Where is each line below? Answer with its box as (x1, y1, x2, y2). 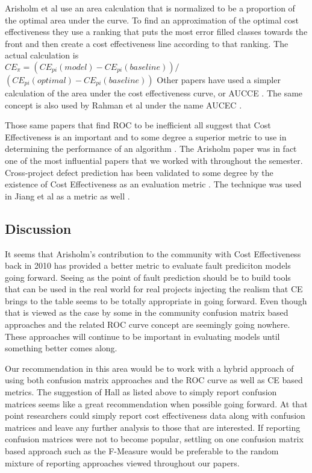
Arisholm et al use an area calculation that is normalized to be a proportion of (5, 2, 295, 14)
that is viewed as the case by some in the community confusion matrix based (5, 306, 289, 319)
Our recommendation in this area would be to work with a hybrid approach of (5, 362, 294, 374)
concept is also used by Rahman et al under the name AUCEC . (5, 98, 242, 111)
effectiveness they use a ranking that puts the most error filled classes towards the (5, 25, 308, 38)
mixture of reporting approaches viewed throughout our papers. (5, 456, 240, 469)
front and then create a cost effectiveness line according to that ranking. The (5, 37, 289, 49)
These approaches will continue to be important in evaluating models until (5, 330, 280, 342)
